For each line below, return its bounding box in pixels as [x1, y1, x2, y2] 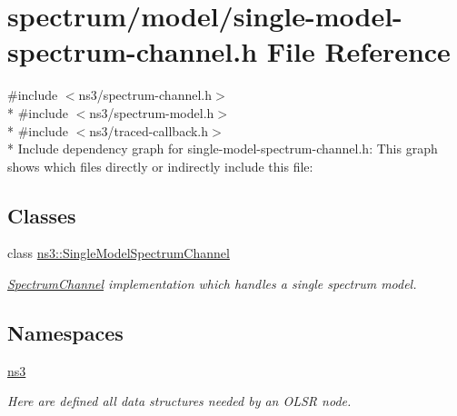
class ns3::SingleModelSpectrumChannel [7, 243, 230, 262]
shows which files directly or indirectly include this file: [7, 156, 313, 175]
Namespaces [7, 319, 124, 347]
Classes [7, 201, 76, 229]
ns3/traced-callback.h [89, 121, 209, 140]
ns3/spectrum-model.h [89, 103, 214, 122]
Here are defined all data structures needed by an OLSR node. [7, 391, 352, 411]
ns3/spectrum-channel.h [78, 85, 212, 104]
